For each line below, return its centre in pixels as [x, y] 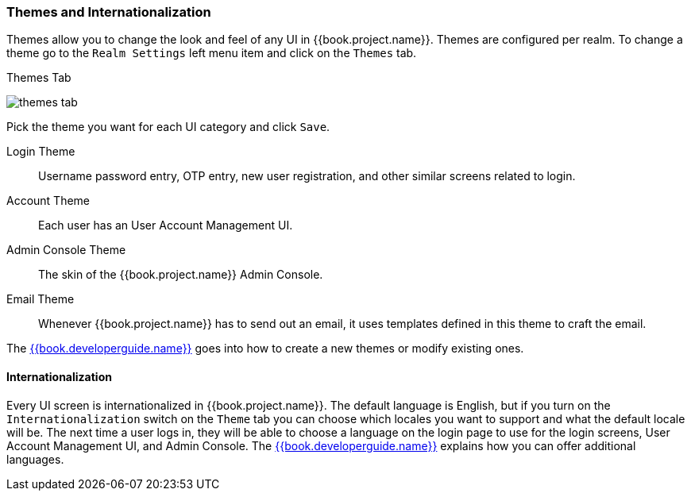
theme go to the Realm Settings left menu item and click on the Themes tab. [212, 53]
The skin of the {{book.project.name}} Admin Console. [181, 275]
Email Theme [41, 299]
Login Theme [41, 152]
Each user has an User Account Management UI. [166, 225]
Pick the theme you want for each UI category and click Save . [168, 127]
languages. [35, 459]
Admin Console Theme [66, 250]
